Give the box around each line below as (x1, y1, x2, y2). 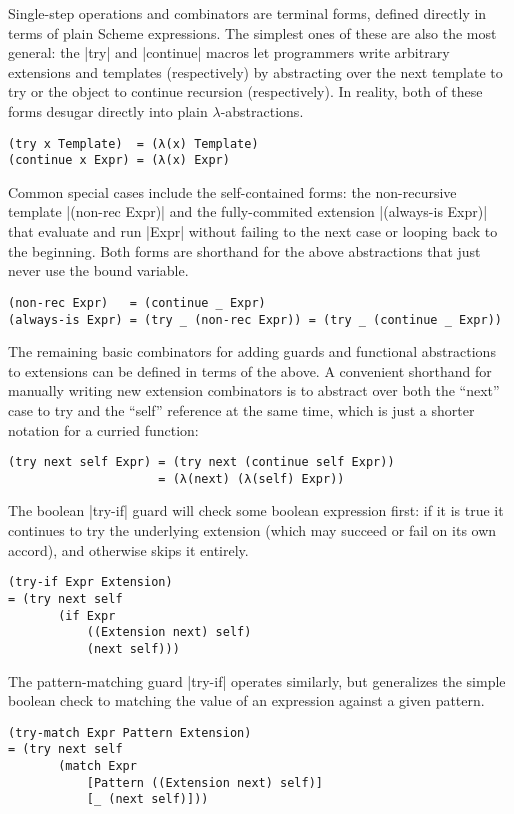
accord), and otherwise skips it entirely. (8, 539, 249, 560)
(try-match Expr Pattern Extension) (8, 725, 252, 740)
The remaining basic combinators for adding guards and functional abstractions (8, 341, 496, 362)
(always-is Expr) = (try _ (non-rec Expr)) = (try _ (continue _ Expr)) (8, 312, 502, 327)
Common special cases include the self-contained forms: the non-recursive (8, 181, 457, 202)
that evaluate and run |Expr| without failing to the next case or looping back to (8, 221, 498, 242)
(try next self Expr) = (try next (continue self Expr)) (8, 455, 395, 470)
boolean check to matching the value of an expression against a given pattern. (8, 690, 485, 711)
